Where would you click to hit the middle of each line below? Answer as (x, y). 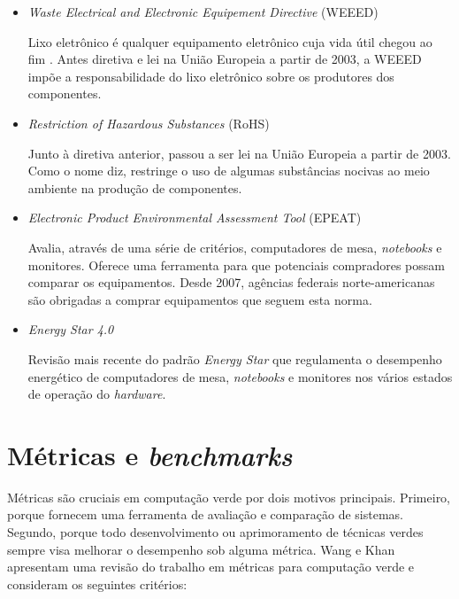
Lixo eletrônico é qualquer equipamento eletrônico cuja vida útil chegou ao (230, 41)
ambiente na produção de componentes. (135, 187)
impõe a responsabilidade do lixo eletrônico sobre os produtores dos (211, 76)
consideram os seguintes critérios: (97, 583)
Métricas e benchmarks (150, 455)
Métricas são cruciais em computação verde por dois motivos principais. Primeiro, (229, 497)
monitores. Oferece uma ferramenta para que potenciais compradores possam (236, 264)
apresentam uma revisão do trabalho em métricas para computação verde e (211, 567)
